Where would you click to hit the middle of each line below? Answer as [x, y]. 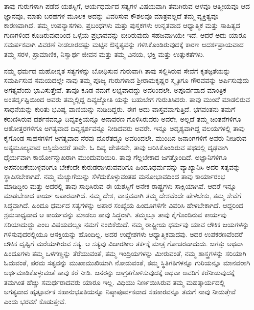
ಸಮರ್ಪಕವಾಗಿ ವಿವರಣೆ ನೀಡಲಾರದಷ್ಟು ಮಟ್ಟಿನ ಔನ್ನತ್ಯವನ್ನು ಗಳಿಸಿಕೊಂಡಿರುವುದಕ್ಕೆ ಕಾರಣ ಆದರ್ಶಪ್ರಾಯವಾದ [124, 44]
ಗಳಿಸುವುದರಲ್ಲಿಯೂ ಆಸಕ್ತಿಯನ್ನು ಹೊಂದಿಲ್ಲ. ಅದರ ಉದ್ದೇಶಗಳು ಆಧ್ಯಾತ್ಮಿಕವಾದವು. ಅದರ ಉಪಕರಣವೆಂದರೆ [124, 234]
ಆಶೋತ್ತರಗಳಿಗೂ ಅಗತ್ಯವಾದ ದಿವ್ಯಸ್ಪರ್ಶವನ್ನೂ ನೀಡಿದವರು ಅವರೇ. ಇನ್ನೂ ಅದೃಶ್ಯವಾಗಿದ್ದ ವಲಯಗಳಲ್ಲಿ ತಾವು [124, 128]
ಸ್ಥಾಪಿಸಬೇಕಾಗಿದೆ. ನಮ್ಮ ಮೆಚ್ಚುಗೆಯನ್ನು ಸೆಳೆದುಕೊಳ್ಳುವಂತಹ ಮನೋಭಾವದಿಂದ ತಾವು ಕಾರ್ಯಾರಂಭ [115, 176]
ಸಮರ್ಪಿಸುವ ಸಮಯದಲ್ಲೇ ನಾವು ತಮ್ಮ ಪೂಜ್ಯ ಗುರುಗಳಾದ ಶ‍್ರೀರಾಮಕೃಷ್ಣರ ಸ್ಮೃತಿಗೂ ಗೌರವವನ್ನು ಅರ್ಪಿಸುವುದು [127, 80]
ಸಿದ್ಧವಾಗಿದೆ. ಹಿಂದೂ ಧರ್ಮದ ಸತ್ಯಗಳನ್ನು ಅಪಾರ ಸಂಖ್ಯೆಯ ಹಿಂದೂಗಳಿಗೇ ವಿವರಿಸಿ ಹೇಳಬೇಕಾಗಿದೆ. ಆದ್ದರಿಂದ [124, 205]
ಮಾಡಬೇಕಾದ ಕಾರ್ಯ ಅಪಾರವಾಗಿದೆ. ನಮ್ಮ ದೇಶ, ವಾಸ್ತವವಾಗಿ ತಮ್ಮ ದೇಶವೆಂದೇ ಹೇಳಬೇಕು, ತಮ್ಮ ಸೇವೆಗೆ [123, 195]
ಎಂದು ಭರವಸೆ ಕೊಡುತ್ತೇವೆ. [35, 301]
